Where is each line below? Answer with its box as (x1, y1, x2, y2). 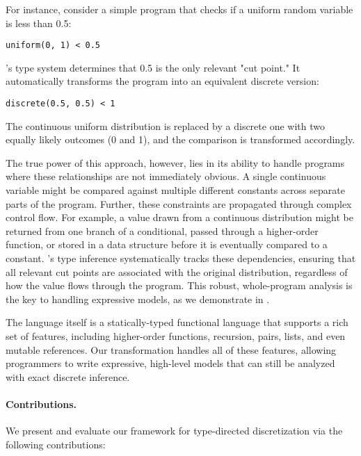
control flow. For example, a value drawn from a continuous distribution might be (6, 210, 353, 225)
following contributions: (6, 437, 106, 451)
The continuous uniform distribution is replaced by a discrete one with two (6, 118, 325, 133)
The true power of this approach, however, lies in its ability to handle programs (6, 155, 345, 170)
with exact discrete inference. (6, 369, 130, 384)
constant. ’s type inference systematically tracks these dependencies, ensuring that (6, 251, 356, 266)
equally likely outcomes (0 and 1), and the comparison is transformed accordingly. (6, 132, 355, 147)
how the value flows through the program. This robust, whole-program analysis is (6, 278, 353, 293)
